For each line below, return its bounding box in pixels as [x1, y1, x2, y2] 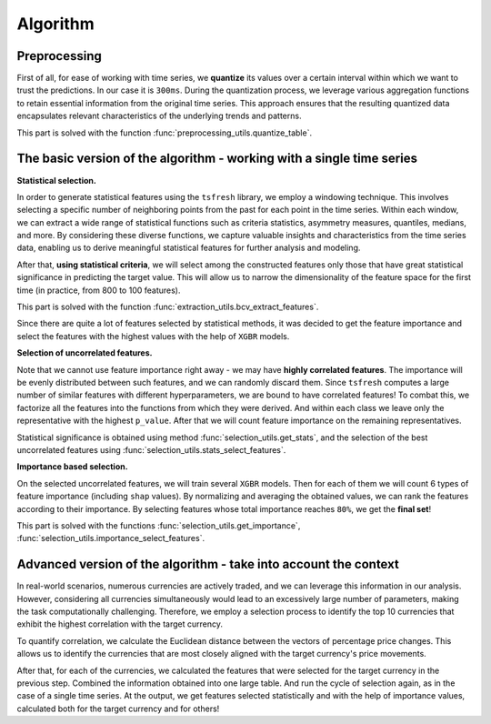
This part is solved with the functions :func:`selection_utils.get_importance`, [16, 519, 301, 531]
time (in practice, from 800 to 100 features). [16, 285, 181, 296]
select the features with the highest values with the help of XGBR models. [16, 330, 290, 341]
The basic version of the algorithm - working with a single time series [16, 151, 418, 166]
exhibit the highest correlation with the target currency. [16, 618, 223, 629]
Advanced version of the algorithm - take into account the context [16, 557, 399, 572]
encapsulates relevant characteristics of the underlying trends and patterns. [16, 110, 302, 122]
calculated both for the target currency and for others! [16, 703, 220, 714]
